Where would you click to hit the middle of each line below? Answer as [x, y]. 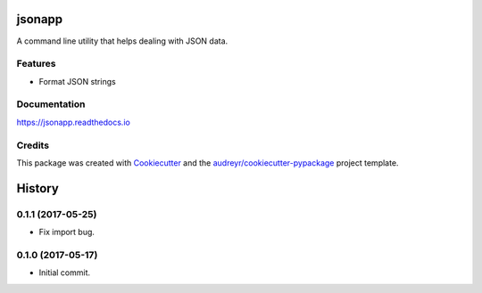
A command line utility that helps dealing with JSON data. [122, 41]
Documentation [51, 104]
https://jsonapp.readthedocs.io [74, 122]
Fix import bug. [67, 232]
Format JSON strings [77, 81]
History [38, 188]
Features [36, 64]
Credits [33, 145]
